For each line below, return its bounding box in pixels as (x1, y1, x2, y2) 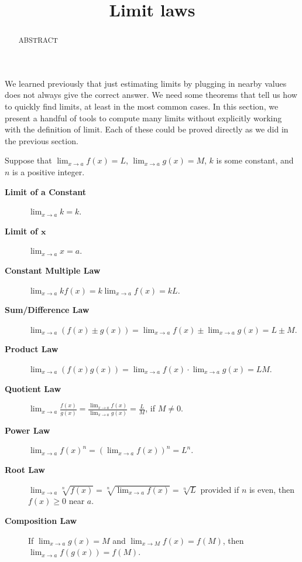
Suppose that (5, 154, 52, 166)
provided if (200, 483, 239, 495)
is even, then (249, 483, 295, 495)
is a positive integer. (12, 165, 85, 178)
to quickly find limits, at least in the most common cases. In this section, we (5, 100, 279, 113)
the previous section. (5, 134, 78, 147)
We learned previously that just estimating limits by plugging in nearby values (5, 77, 287, 89)
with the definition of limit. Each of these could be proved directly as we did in (5, 123, 289, 135)
